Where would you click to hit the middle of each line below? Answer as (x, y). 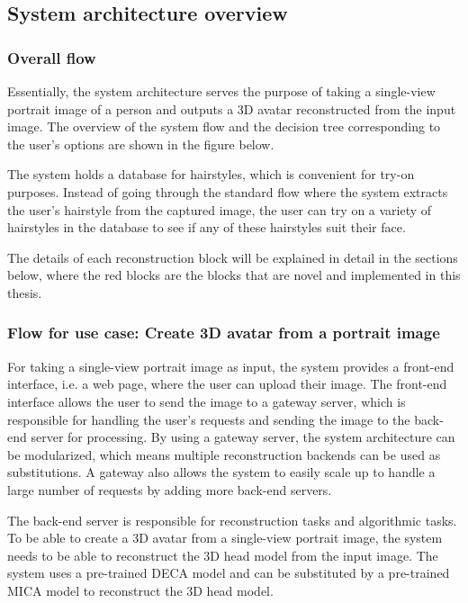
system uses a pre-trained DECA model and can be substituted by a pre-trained (229, 573)
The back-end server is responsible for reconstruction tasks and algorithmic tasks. (232, 520)
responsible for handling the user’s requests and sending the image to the (209, 419)
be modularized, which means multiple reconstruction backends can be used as (224, 454)
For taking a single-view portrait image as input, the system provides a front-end (231, 366)
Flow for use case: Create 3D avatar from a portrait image (224, 333)
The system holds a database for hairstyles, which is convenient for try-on (211, 174)
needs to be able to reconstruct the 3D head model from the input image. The (223, 555)
